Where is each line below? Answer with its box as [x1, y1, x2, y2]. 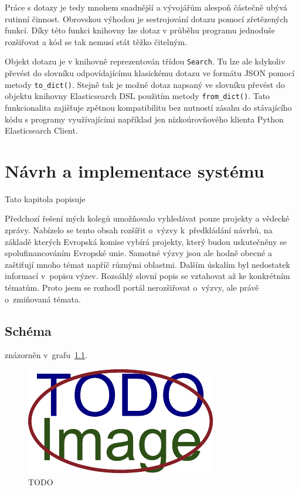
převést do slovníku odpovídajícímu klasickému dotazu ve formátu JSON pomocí [5, 67, 295, 79]
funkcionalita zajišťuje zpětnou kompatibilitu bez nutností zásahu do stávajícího [5, 101, 292, 113]
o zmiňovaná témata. [5, 292, 81, 305]
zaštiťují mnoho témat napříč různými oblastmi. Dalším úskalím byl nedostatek [5, 258, 290, 270]
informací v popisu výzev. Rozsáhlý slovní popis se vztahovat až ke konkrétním [5, 270, 290, 282]
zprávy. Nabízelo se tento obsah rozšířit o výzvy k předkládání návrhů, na [5, 224, 273, 236]
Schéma [5, 321, 52, 339]
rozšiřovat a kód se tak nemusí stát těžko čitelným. [5, 35, 188, 47]
